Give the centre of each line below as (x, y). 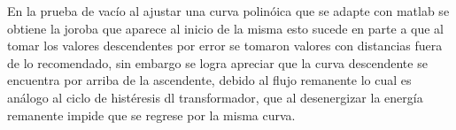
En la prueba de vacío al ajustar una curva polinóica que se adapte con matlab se (228, 11)
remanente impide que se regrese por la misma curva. (151, 115)
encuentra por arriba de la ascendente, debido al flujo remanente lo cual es (209, 80)
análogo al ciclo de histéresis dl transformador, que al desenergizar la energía (215, 97)
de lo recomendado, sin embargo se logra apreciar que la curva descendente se (217, 62)
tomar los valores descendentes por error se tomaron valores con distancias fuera (225, 46)
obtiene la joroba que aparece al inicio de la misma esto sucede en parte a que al (226, 28)
